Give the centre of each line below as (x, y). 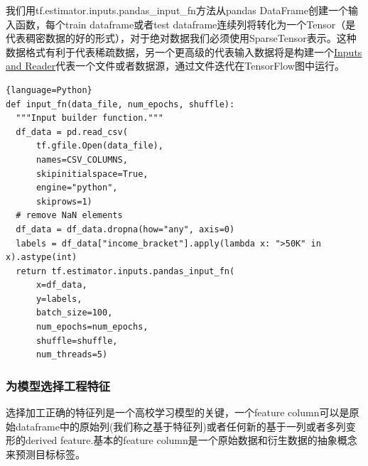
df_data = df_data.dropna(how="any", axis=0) (125, 229)
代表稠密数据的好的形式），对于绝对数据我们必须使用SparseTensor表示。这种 (181, 38)
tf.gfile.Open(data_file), (99, 146)
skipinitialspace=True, (92, 174)
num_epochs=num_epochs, (92, 327)
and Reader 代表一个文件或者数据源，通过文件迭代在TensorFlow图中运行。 (175, 66)
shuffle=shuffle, (77, 341)
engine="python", (77, 188)
